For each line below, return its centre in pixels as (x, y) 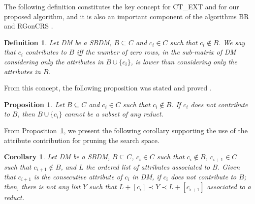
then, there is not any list (42, 187)
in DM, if (146, 177)
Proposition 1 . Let (34, 104)
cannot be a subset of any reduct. (114, 114)
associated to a (229, 187)
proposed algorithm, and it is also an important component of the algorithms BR (127, 16)
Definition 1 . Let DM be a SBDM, (58, 42)
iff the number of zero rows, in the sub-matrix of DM (156, 52)
